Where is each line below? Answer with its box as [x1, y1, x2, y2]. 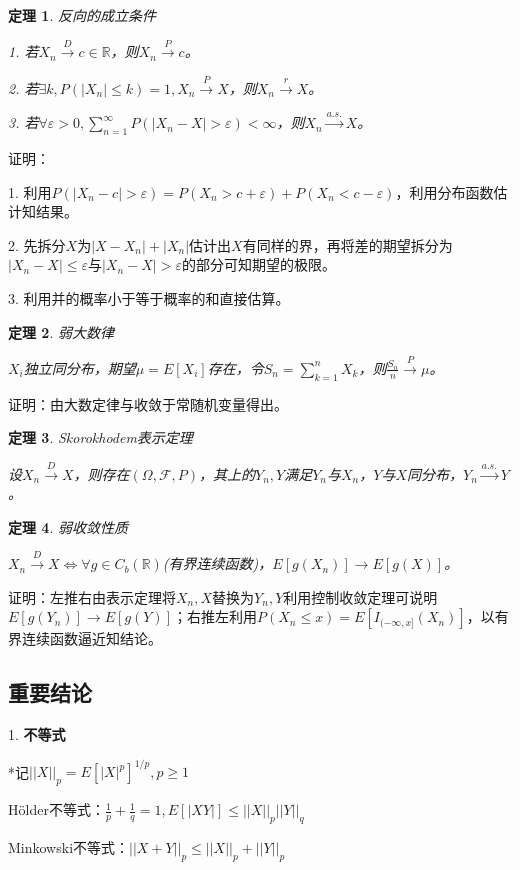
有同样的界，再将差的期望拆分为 [242, 234, 453, 255]
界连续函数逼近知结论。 [8, 628, 162, 649]
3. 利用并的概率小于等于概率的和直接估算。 [8, 287, 290, 308]
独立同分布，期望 [23, 357, 136, 378]
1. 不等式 [8, 724, 66, 745]
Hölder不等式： [8, 799, 105, 820]
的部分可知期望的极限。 [181, 254, 336, 275]
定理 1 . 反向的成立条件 [8, 5, 156, 25]
